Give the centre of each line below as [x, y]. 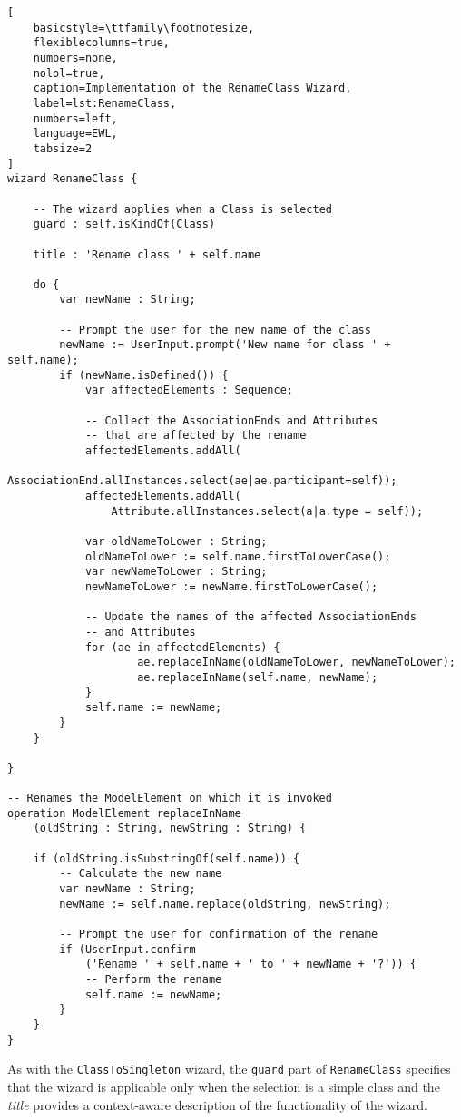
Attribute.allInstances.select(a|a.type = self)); [267, 511]
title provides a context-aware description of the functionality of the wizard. [217, 1104]
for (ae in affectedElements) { [182, 647]
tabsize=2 [63, 148]
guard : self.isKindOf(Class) [124, 224]
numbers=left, [75, 118]
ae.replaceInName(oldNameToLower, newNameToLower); [296, 662]
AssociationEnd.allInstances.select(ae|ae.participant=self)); [202, 481]
